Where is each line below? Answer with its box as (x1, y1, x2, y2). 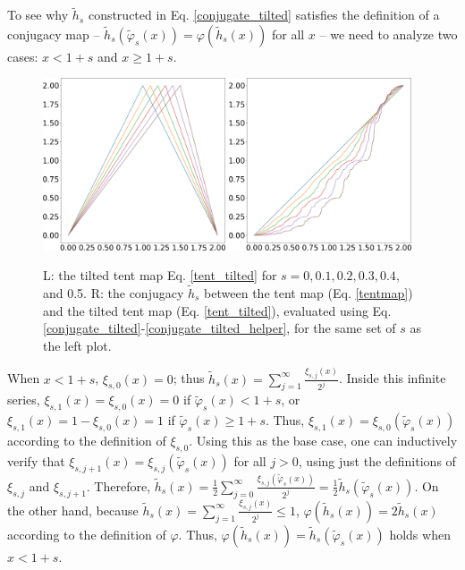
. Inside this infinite (338, 369, 446, 387)
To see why (7, 5, 69, 24)
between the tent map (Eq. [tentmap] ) (204, 283, 413, 302)
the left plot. (43, 336, 112, 354)
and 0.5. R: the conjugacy (43, 283, 184, 302)
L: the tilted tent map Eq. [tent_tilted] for (43, 266, 277, 285)
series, (7, 390, 40, 409)
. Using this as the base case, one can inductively (189, 430, 458, 449)
